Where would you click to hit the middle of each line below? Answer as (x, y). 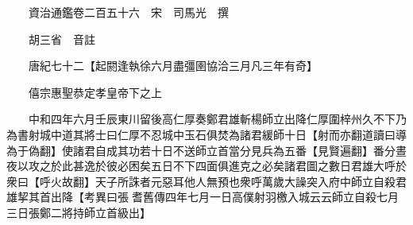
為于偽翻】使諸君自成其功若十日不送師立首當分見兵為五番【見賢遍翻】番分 (201, 150)
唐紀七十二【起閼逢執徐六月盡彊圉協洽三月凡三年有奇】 (173, 66)
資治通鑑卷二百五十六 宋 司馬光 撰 (128, 12)
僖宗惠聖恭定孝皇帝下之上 (95, 92)
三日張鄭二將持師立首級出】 (79, 212)
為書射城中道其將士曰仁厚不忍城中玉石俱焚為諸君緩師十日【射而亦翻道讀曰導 (206, 134)
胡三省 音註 (62, 39)
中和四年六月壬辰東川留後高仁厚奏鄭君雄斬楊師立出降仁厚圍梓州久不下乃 (217, 119)
